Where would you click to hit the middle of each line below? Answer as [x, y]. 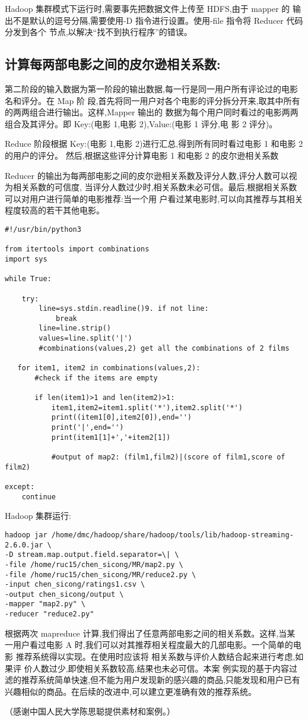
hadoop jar [26, 535]
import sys [26, 259]
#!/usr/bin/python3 [43, 229]
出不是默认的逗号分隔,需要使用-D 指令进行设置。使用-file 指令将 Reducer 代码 [154, 20]
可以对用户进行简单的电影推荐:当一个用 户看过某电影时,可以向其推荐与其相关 [154, 198]
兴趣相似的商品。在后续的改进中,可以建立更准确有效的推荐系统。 [131, 691]
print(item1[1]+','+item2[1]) [111, 437]
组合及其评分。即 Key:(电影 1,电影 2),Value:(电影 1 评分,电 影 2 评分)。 [141, 123]
